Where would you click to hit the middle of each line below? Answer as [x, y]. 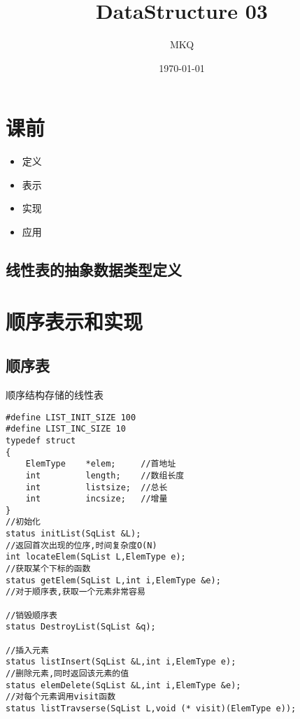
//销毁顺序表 [31, 615]
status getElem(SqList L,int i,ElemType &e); [113, 580]
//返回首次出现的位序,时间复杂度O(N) [81, 545]
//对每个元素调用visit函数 [61, 697]
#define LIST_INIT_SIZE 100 [71, 417]
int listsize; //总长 [97, 487]
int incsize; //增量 [97, 499]
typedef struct [41, 440]
